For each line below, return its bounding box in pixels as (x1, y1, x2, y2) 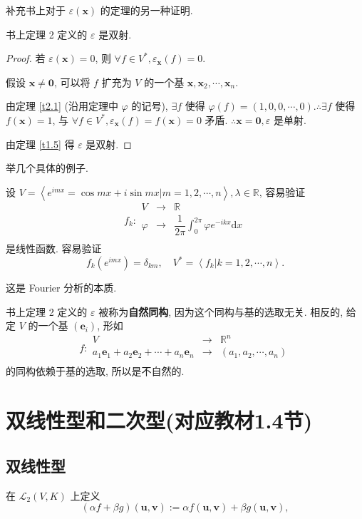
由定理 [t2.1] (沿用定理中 (6, 98, 118, 113)
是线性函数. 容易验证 (6, 240, 102, 255)
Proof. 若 (6, 51, 46, 66)
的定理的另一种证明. (100, 3, 193, 17)
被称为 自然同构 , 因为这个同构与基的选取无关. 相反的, (98, 304, 343, 319)
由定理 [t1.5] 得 (6, 136, 75, 151)
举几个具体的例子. (6, 160, 88, 175)
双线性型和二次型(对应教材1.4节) (6, 406, 313, 435)
